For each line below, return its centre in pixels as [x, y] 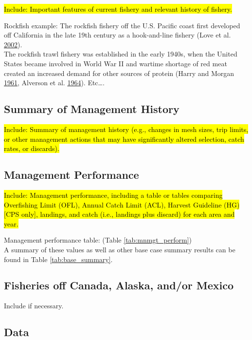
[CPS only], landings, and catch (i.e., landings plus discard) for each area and [119, 214]
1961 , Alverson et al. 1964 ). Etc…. [54, 83]
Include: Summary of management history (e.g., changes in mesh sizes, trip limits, [126, 129]
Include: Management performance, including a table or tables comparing [113, 195]
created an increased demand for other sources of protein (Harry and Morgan [119, 73]
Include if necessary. [34, 306]
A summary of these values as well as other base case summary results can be [120, 249]
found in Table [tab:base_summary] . [58, 259]
